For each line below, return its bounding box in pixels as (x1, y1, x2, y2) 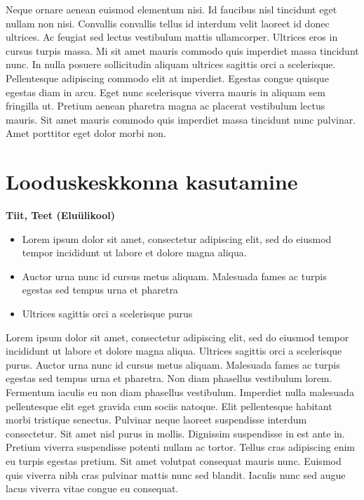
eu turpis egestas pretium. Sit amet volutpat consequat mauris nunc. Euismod (6, 453, 342, 468)
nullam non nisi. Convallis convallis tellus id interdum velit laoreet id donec (6, 15, 330, 30)
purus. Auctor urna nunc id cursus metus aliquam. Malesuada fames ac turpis (6, 357, 340, 371)
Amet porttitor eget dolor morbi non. (6, 126, 166, 140)
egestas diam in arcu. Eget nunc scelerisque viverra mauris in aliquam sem (6, 84, 325, 99)
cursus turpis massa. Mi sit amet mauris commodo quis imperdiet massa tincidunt (6, 43, 359, 58)
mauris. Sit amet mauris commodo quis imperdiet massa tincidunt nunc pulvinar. (6, 112, 356, 126)
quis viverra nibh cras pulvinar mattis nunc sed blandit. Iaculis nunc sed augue (6, 467, 346, 482)
